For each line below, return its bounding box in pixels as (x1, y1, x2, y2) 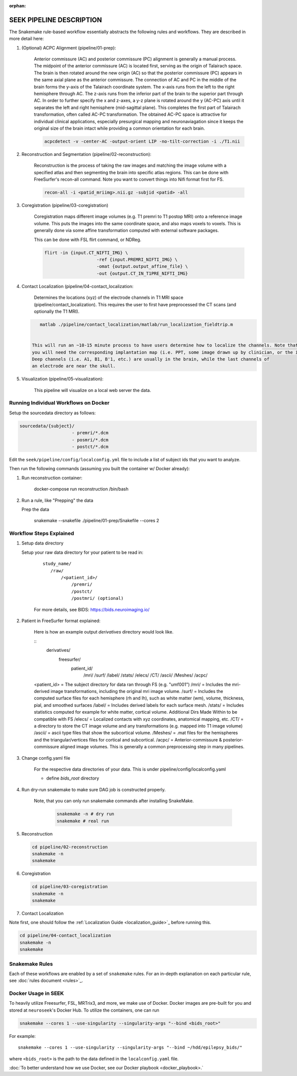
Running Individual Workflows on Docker (9, 399, 110, 406)
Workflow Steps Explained (9, 530, 74, 537)
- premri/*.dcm (72, 430, 109, 436)
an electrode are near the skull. (32, 363, 116, 369)
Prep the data (21, 506, 49, 512)
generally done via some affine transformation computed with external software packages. (34, 228, 219, 234)
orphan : (9, 3, 26, 8)
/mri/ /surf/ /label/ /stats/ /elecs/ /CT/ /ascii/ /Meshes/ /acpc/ (83, 672, 208, 678)
